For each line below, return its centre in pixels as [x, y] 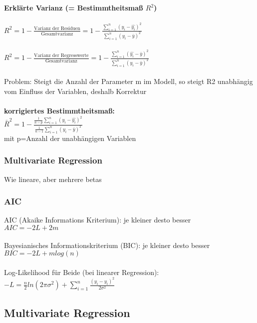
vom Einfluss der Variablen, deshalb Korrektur [75, 91]
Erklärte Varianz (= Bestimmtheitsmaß [74, 7]
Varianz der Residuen [57, 29]
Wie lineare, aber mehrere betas [53, 179]
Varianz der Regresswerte [61, 55]
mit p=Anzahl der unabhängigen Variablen [70, 138]
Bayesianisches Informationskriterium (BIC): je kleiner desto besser [107, 245]
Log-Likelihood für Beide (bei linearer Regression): [82, 272]
